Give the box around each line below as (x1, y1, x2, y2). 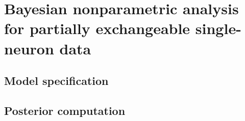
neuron (4, 38, 54, 58)
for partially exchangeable (4, 18, 190, 39)
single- (195, 18, 241, 39)
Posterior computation (4, 102, 126, 118)
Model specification (4, 73, 109, 88)
